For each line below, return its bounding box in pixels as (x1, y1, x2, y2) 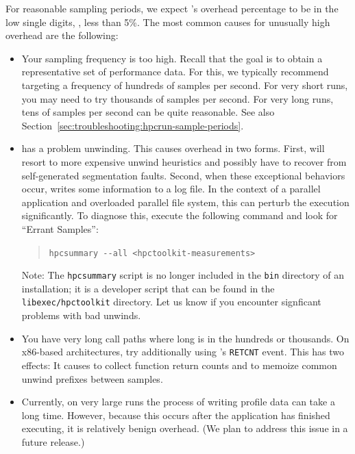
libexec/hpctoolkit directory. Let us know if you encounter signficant (21, 294, 321, 309)
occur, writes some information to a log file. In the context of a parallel (21, 181, 321, 196)
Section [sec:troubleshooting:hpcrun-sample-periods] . (21, 118, 244, 132)
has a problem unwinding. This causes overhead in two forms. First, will (21, 141, 325, 155)
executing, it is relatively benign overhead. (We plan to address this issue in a (21, 421, 348, 436)
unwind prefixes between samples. (21, 371, 163, 386)
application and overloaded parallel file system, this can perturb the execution (21, 194, 350, 209)
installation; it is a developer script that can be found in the (21, 281, 275, 295)
